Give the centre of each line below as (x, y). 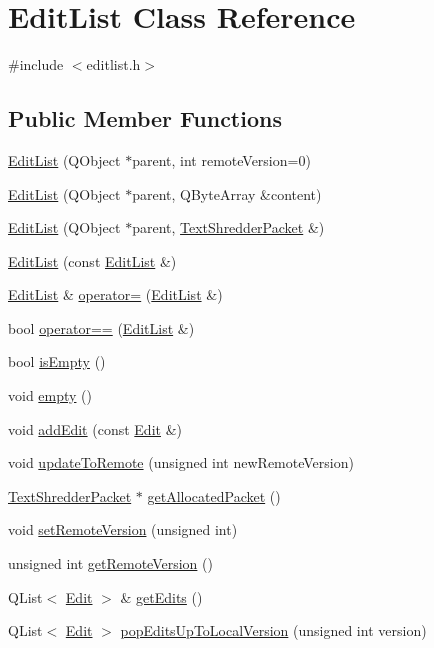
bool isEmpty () (57, 361)
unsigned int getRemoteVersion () (110, 563)
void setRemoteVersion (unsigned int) (123, 529)
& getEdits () (161, 596)
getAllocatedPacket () (214, 495)
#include (36, 64)
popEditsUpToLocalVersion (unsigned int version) (273, 630)
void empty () (50, 395)
